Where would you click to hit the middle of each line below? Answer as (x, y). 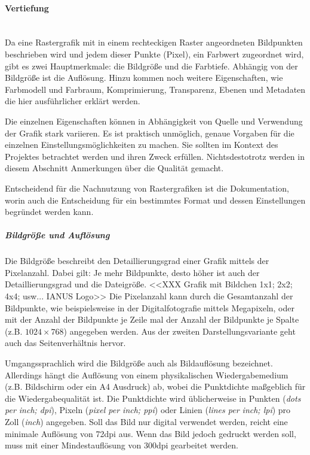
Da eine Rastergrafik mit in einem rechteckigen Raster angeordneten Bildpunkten (154, 42)
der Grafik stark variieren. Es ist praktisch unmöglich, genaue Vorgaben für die (150, 133)
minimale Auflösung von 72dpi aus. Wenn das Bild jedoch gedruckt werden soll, (151, 433)
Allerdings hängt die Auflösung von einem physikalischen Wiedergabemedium (147, 374)
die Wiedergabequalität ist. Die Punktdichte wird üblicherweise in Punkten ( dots (153, 398)
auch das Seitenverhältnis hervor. (65, 343)
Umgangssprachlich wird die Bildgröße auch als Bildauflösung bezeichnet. (139, 363)
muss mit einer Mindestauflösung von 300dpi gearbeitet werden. (122, 445)
